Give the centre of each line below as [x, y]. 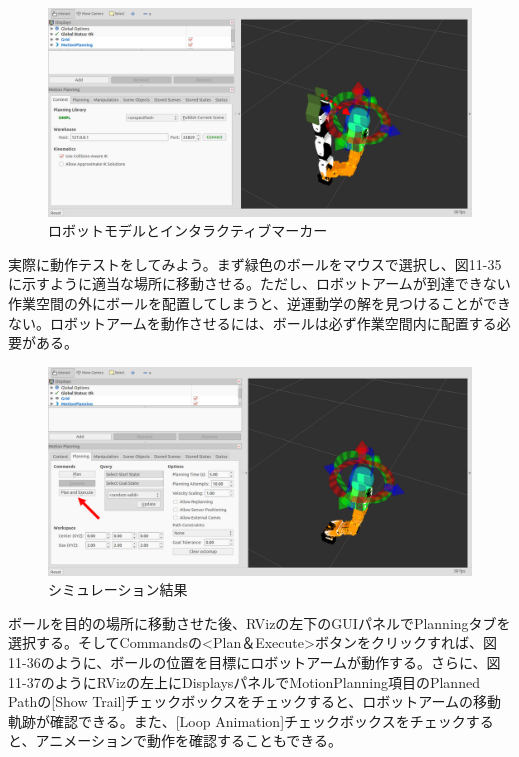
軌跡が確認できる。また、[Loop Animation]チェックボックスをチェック [237, 720]
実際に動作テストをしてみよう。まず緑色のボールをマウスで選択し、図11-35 [255, 263]
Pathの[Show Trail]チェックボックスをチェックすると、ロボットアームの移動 [255, 701]
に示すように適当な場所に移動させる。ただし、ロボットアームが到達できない [259, 283]
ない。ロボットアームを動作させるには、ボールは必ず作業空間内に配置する [252, 322]
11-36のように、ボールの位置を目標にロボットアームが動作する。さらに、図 [254, 661]
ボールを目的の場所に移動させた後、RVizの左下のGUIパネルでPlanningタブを [259, 622]
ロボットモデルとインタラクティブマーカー [188, 230]
